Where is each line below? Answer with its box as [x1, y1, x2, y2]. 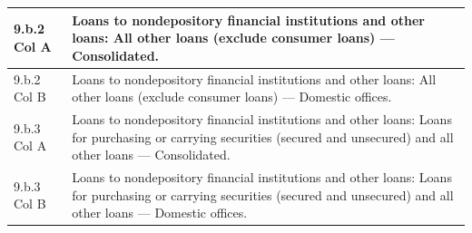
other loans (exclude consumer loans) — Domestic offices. [72, 87, 392, 106]
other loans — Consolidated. [72, 145, 231, 164]
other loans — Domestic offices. [72, 203, 248, 222]
